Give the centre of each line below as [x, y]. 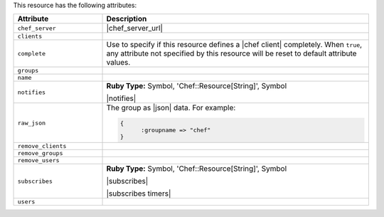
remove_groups [40, 153]
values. [118, 63]
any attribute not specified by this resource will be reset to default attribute [231, 53]
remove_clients [42, 146]
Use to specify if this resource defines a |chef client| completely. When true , [234, 45]
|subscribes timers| [139, 194]
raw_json [32, 123]
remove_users [38, 160]
